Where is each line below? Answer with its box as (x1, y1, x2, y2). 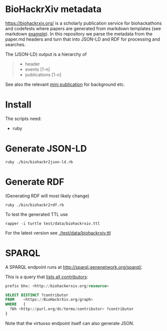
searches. (5, 41, 26, 47)
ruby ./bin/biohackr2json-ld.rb (5, 159, 73, 164)
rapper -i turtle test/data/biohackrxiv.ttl (5, 221, 100, 226)
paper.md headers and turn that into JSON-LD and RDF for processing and (5, 36, 160, 42)
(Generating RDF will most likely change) (5, 192, 90, 199)
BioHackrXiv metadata (5, 4, 102, 15)
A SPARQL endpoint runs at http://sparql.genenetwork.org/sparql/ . (5, 264, 143, 270)
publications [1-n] (25, 71, 62, 77)
